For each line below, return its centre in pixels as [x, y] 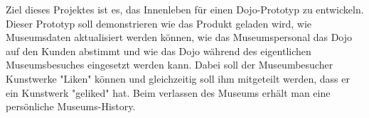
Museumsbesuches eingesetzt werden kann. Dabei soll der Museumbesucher [170, 65]
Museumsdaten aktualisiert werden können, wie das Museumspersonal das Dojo [179, 37]
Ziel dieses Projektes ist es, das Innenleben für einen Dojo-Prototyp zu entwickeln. [185, 9]
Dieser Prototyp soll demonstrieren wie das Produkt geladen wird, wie [159, 23]
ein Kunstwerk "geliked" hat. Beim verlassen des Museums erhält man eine [168, 92]
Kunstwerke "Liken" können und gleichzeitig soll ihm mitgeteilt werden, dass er [178, 78]
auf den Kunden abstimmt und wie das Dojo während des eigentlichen [159, 51]
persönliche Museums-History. [71, 106]
